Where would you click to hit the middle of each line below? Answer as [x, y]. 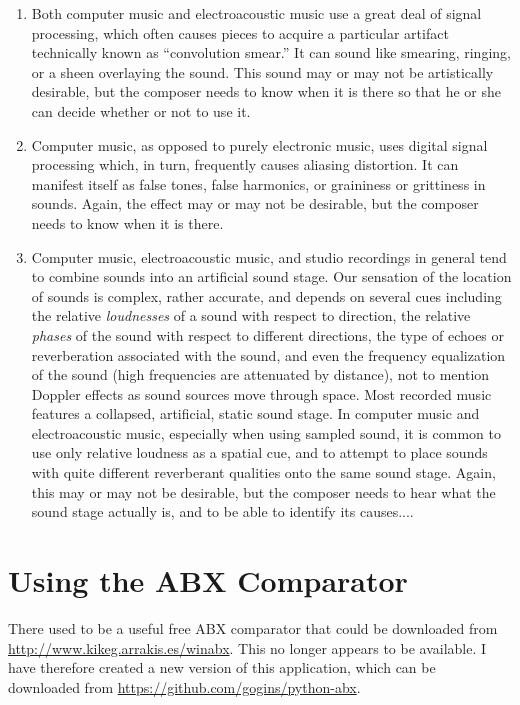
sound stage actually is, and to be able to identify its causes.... [222, 511]
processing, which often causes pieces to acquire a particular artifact [240, 32]
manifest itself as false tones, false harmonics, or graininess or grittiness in [258, 183]
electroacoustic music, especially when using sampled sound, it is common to [266, 432]
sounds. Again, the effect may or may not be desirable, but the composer [255, 203]
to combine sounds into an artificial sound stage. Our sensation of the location [271, 276]
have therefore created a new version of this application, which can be [222, 667]
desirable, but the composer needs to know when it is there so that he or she [266, 91]
